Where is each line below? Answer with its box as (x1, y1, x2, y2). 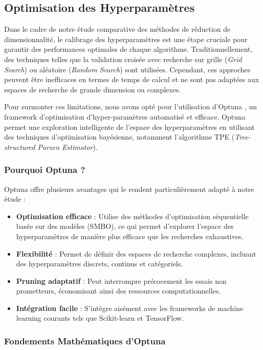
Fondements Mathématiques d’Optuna (4, 335, 166, 347)
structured (4, 141, 35, 152)
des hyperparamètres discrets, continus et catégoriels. (16, 258, 183, 269)
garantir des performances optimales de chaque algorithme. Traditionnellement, (4, 44, 253, 54)
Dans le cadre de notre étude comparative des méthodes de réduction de (4, 24, 231, 34)
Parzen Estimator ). (37, 141, 98, 152)
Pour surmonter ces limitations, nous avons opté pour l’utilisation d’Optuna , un (4, 101, 257, 112)
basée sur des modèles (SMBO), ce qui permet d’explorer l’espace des (16, 221, 234, 231)
